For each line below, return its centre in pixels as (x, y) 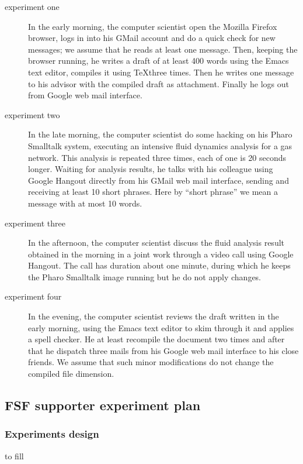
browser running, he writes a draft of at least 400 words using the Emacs (159, 61)
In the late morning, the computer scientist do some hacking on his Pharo (160, 134)
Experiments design (52, 434)
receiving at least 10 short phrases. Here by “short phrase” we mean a (153, 192)
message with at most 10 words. (85, 203)
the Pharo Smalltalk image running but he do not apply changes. (145, 276)
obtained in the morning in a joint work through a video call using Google (161, 254)
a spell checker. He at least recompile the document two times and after (156, 339)
